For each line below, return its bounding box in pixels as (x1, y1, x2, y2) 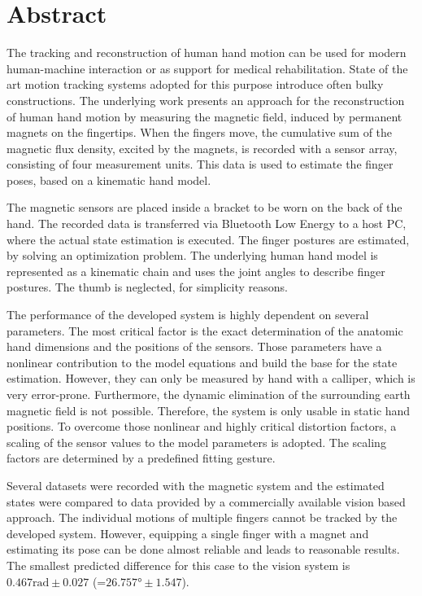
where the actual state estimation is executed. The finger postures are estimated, (7, 230, 410, 248)
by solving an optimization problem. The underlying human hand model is (7, 247, 378, 264)
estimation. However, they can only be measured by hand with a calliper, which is (7, 370, 415, 387)
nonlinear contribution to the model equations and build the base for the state (7, 353, 398, 370)
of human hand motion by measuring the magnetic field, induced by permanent (7, 107, 402, 125)
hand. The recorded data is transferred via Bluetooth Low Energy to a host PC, (7, 215, 407, 232)
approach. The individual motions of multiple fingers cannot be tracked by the (7, 509, 398, 526)
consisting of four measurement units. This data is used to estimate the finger (7, 156, 394, 173)
